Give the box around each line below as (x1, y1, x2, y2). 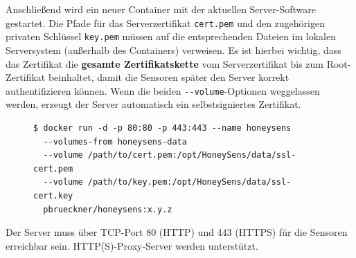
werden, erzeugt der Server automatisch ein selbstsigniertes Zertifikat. (6, 97, 301, 111)
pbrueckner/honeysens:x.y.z (43, 204, 172, 214)
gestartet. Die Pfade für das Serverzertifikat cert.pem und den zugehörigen (6, 15, 325, 30)
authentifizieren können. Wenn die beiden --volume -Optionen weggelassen (6, 83, 320, 98)
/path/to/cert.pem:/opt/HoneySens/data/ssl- (87, 150, 296, 160)
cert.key (33, 190, 73, 201)
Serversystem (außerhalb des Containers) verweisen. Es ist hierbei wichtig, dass (6, 42, 341, 57)
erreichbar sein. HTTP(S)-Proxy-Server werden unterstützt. (6, 238, 258, 252)
